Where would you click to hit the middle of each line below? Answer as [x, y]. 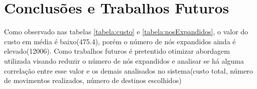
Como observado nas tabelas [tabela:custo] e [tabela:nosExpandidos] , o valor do [126, 32]
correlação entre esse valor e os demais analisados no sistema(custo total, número [128, 70]
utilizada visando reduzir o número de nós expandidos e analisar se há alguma [124, 60]
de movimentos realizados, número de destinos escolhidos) [93, 80]
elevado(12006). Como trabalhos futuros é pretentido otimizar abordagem [117, 51]
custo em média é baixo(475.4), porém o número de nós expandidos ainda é [120, 41]
